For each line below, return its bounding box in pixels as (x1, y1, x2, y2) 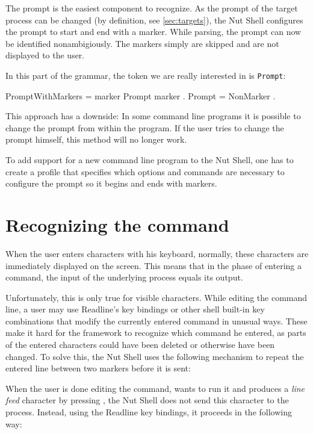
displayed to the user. (5, 49, 85, 61)
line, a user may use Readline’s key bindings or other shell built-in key (5, 303, 265, 315)
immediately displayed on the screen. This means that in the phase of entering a (5, 259, 302, 271)
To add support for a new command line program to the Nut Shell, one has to (5, 153, 294, 166)
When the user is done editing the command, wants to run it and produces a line (5, 382, 305, 394)
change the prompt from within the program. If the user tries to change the (5, 121, 284, 134)
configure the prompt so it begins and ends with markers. (5, 177, 217, 190)
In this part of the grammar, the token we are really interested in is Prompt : (5, 69, 286, 81)
